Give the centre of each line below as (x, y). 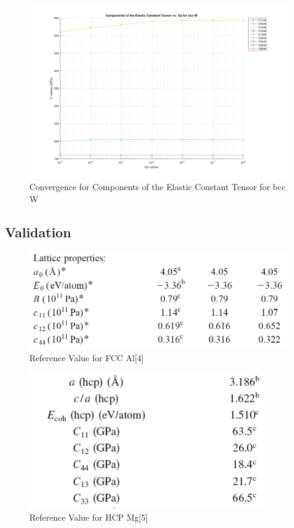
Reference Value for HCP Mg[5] (89, 517)
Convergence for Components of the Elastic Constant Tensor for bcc (157, 186)
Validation (38, 231)
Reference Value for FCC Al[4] (87, 357)
